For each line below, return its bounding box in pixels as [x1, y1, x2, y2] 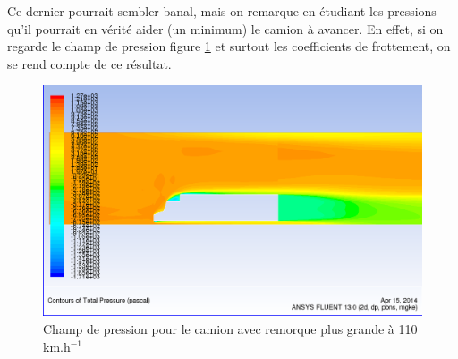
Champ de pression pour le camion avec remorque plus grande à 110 [43, 319, 418, 338]
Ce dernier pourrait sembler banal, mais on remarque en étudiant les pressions [7, 2, 437, 20]
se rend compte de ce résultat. [7, 54, 172, 73]
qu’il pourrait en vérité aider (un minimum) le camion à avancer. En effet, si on [7, 19, 444, 38]
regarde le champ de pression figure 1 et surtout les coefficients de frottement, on [7, 37, 451, 56]
